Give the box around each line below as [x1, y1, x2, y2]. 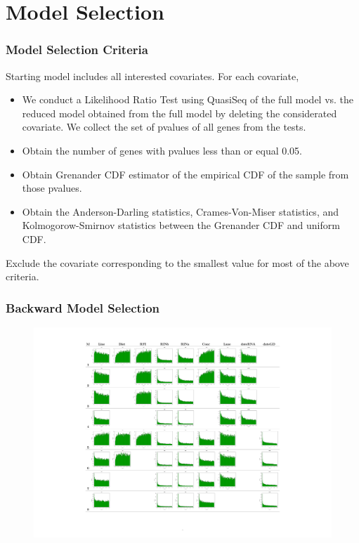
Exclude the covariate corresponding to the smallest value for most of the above [6, 255, 349, 270]
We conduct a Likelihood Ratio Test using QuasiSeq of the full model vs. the [22, 92, 354, 107]
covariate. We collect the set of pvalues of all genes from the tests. [22, 119, 306, 134]
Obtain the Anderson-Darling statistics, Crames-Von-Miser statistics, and [22, 204, 339, 218]
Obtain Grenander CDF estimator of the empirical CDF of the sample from [22, 166, 349, 181]
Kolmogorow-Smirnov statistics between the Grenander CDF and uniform [22, 218, 340, 233]
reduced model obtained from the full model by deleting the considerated [22, 105, 337, 120]
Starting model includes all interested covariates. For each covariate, [6, 68, 299, 83]
